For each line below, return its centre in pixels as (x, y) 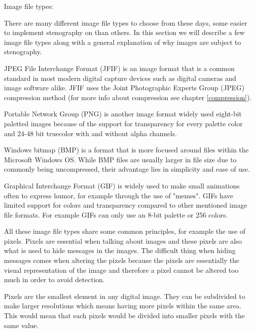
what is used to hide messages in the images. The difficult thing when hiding (120, 250)
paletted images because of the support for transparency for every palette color (123, 123)
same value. (21, 325)
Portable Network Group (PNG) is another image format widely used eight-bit (123, 114)
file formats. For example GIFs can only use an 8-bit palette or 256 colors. (116, 214)
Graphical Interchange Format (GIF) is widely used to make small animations (122, 185)
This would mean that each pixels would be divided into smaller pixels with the (125, 315)
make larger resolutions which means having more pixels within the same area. (123, 306)
